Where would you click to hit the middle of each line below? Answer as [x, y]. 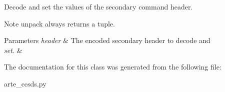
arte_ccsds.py [25, 83]
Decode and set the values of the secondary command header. [98, 6]
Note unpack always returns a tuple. [59, 23]
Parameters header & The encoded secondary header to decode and [107, 40]
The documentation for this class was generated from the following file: [113, 67]
